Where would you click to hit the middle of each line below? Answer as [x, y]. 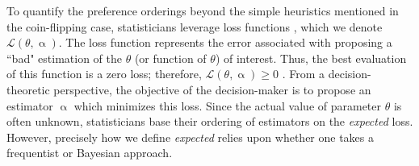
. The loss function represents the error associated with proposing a [225, 42]
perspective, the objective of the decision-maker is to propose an [212, 89]
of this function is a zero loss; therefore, [104, 74]
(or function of [170, 58]
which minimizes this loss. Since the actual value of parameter [228, 105]
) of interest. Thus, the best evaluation [311, 58]
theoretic [28, 89]
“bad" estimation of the [64, 58]
